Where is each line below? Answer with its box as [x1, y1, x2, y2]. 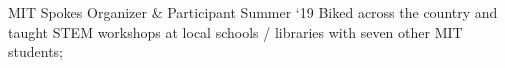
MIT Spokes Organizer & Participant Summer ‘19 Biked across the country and [8, 2, 498, 22]
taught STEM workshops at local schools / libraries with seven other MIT [8, 21, 463, 42]
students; [8, 41, 63, 62]
